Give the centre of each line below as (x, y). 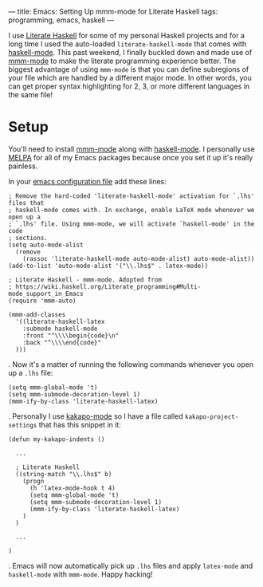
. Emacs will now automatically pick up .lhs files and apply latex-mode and (131, 565)
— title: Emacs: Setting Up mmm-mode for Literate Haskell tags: (113, 12)
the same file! (31, 95)
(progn (33, 481)
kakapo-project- (212, 417)
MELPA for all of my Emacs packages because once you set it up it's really (131, 157)
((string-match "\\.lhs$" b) (64, 474)
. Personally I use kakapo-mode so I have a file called (96, 416)
